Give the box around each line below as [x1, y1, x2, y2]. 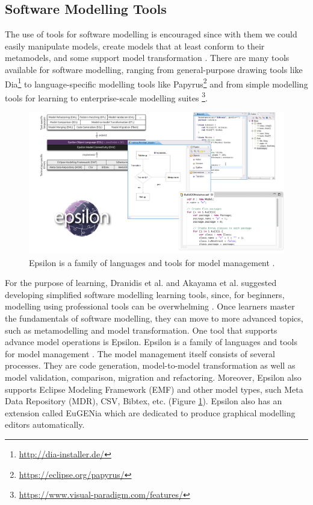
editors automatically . [5, 418, 85, 431]
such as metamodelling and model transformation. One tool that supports [5, 323, 277, 336]
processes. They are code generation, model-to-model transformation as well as [5, 359, 296, 372]
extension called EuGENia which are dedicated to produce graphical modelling [5, 406, 296, 419]
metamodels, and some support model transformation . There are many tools [5, 51, 290, 64]
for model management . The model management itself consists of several [5, 347, 275, 360]
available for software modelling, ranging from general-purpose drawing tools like [5, 63, 303, 75]
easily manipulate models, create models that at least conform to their [5, 39, 265, 52]
